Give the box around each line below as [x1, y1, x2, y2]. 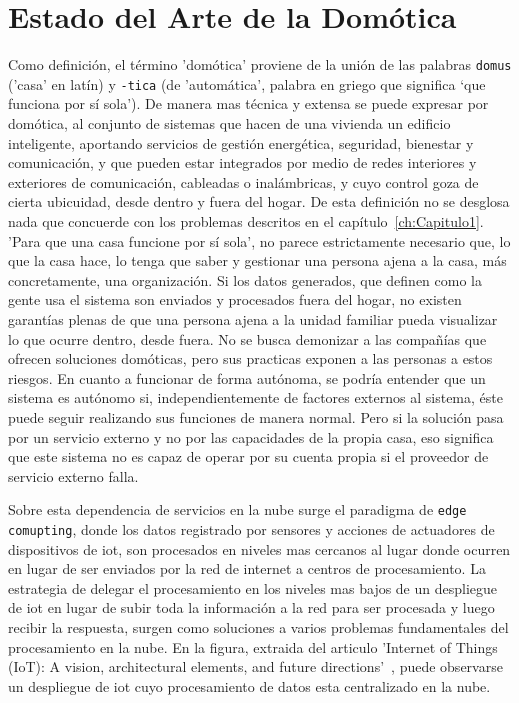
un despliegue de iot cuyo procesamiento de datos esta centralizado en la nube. [8, 675, 491, 696]
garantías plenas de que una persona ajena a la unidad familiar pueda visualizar [8, 308, 498, 329]
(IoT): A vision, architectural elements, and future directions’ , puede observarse [8, 656, 503, 677]
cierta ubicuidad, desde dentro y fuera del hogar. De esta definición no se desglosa [8, 191, 510, 212]
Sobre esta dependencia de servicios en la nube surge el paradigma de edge [8, 499, 467, 520]
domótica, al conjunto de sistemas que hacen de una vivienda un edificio [8, 113, 451, 134]
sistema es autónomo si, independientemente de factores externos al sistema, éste [8, 387, 503, 408]
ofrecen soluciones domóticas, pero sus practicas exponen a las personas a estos [8, 348, 493, 369]
